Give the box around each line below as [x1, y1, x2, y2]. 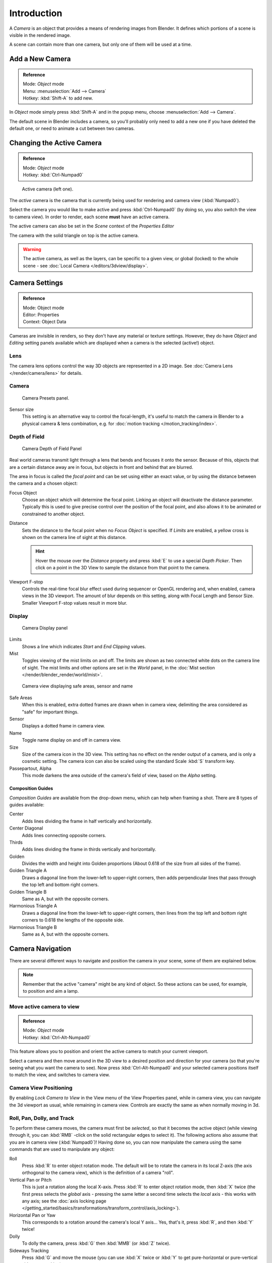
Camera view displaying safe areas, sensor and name [22, 683, 133, 689]
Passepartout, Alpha [9, 765, 52, 771]
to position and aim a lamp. [23, 988, 79, 994]
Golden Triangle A [9, 867, 47, 873]
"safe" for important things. [22, 709, 79, 715]
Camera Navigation [9, 944, 72, 953]
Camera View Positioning [9, 1084, 73, 1091]
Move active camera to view [9, 1003, 80, 1010]
